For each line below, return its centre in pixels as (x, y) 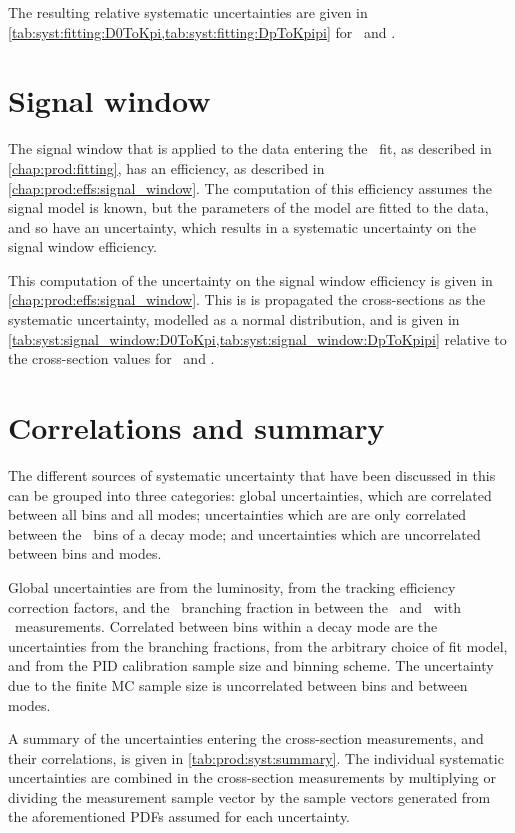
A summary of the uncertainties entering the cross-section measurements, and (246, 738)
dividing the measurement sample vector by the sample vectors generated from (249, 796)
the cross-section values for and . (111, 358)
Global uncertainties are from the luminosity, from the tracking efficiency (232, 586)
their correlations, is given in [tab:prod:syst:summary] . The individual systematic (256, 757)
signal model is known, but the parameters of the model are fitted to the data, (248, 207)
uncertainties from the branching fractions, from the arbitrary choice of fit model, (258, 645)
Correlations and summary (196, 427)
